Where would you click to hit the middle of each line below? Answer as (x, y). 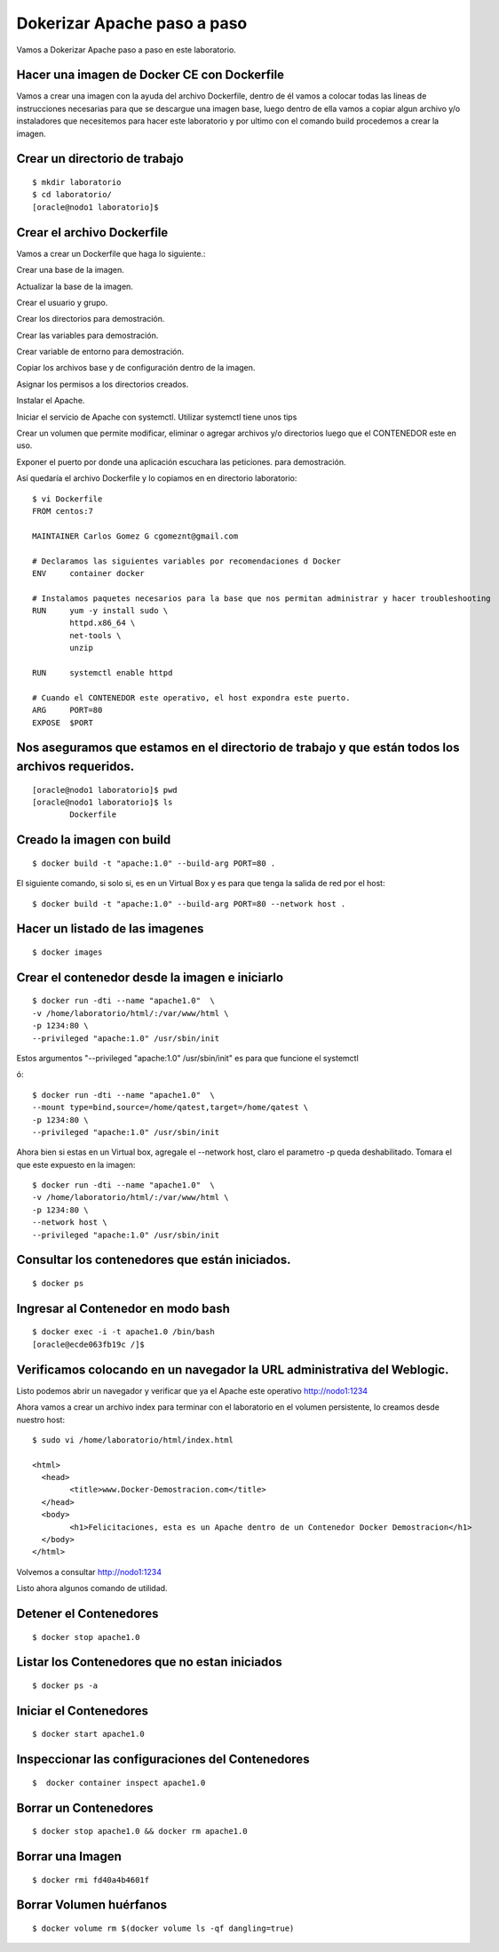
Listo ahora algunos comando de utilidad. (92, 1588)
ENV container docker (89, 573)
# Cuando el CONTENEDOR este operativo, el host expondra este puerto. (191, 697)
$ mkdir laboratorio (77, 183)
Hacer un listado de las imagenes (110, 929)
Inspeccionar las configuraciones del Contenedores (163, 1760)
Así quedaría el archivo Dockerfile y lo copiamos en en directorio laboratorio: (157, 478)
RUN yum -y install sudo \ (100, 611)
